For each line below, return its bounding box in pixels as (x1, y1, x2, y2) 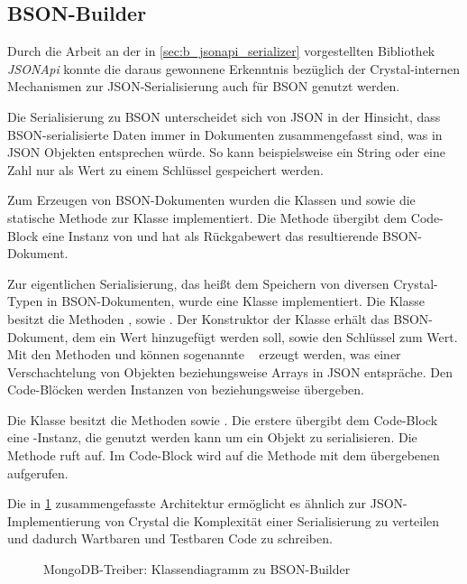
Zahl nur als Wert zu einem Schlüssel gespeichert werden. (7, 160, 324, 179)
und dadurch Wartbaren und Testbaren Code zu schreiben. (7, 529, 333, 548)
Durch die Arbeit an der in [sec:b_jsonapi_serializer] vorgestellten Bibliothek (7, 42, 435, 60)
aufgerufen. (7, 463, 69, 482)
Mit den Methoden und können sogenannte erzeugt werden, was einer (7, 345, 401, 364)
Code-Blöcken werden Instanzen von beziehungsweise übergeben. (7, 380, 364, 399)
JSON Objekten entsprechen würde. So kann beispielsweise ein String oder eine (7, 143, 446, 162)
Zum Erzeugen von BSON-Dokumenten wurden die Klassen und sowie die (7, 190, 416, 209)
